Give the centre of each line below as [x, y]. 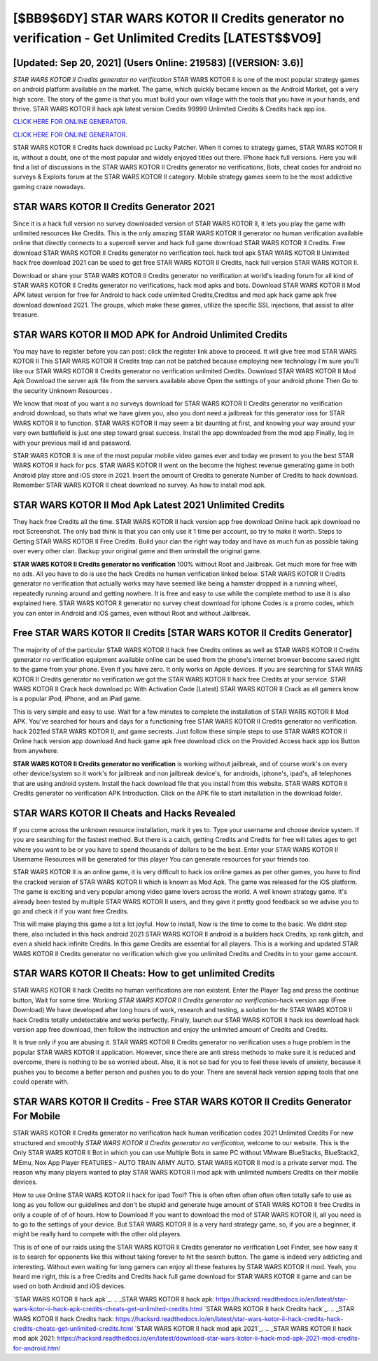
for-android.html [36, 1348]
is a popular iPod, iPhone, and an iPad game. [77, 699]
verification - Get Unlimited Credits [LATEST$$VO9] [167, 38]
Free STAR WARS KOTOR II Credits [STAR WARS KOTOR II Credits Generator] [183, 633]
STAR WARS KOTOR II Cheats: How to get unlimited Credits [144, 974]
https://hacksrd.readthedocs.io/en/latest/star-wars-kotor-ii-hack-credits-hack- [230, 1319]
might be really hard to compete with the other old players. [97, 1234]
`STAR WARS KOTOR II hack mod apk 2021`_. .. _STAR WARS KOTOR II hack [243, 1328]
